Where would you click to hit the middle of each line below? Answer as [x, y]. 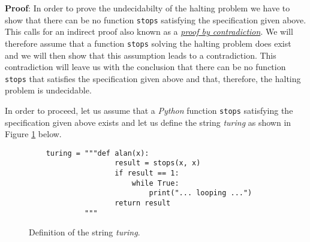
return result [143, 203]
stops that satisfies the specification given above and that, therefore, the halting [153, 78]
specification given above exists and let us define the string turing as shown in [148, 122]
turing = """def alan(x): [97, 153]
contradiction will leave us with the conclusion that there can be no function [145, 67]
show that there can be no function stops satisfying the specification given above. [156, 19]
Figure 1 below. [33, 134]
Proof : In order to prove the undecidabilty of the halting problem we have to [148, 8]
